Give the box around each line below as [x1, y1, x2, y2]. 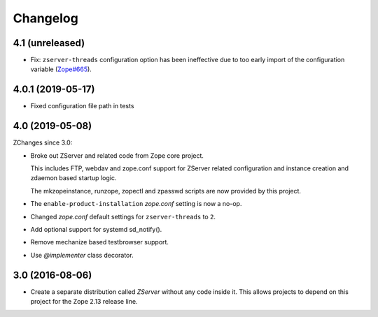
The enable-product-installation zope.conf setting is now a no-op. [30, 200, 242, 208]
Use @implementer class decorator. [30, 251, 134, 259]
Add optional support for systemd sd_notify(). [30, 226, 162, 233]
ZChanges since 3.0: [13, 138, 73, 147]
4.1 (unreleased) [13, 37, 85, 49]
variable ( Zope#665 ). [30, 65, 92, 73]
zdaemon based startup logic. [30, 174, 117, 182]
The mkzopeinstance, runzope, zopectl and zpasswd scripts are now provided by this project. [30, 186, 301, 195]
